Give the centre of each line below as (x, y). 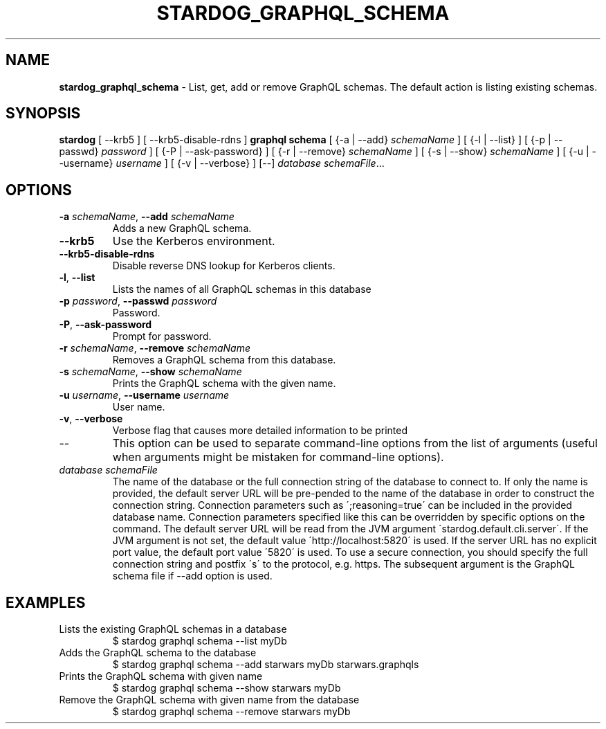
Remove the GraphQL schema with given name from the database (209, 700)
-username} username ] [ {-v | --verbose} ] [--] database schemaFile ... (222, 163)
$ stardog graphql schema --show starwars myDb (227, 688)
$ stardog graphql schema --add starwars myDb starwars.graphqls (266, 665)
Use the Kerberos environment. (194, 241)
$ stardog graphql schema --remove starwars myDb (231, 712)
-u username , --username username (144, 395)
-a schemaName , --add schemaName (147, 217)
